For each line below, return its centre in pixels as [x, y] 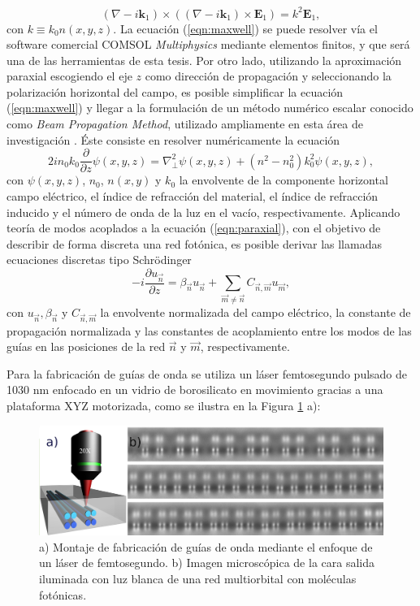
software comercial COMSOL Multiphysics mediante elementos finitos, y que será [208, 44]
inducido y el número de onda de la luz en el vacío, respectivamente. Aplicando [204, 212]
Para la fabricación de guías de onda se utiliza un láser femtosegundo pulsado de [207, 373]
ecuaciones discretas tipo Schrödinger [99, 260]
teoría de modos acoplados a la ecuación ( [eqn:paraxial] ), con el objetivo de [194, 228]
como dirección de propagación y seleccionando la [268, 76]
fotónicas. [63, 594]
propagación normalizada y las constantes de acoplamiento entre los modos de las [209, 330]
